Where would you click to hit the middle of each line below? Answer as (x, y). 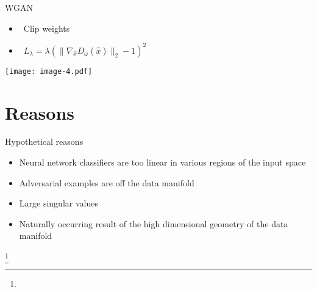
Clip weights (47, 28)
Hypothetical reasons (44, 141)
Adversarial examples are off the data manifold (107, 182)
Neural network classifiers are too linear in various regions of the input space (162, 162)
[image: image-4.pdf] (49, 71)
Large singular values (59, 203)
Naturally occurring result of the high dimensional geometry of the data (154, 223)
